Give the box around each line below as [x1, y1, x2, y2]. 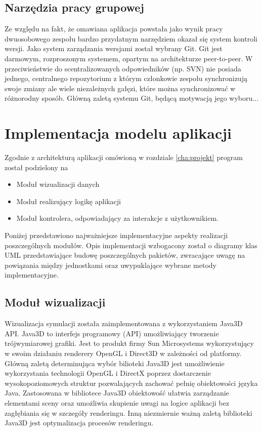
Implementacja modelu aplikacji [5, 123, 232, 143]
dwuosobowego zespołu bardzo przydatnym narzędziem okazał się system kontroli [5, 33, 257, 44]
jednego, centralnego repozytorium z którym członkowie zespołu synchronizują [5, 73, 247, 84]
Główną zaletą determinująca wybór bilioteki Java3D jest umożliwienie [5, 358, 225, 368]
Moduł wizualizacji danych [16, 179, 100, 189]
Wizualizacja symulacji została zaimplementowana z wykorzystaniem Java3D [5, 318, 243, 329]
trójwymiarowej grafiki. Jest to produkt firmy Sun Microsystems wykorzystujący [5, 338, 254, 348]
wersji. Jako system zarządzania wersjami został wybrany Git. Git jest [5, 43, 223, 54]
